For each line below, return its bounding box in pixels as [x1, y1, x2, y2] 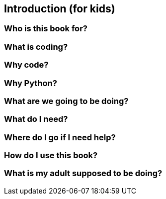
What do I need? [4, 114, 68, 124]
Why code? [4, 60, 49, 70]
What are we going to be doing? [4, 96, 129, 106]
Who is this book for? [4, 23, 87, 34]
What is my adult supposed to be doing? [4, 168, 163, 179]
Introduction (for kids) [4, 2, 115, 15]
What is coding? [4, 41, 68, 52]
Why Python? [4, 78, 57, 88]
